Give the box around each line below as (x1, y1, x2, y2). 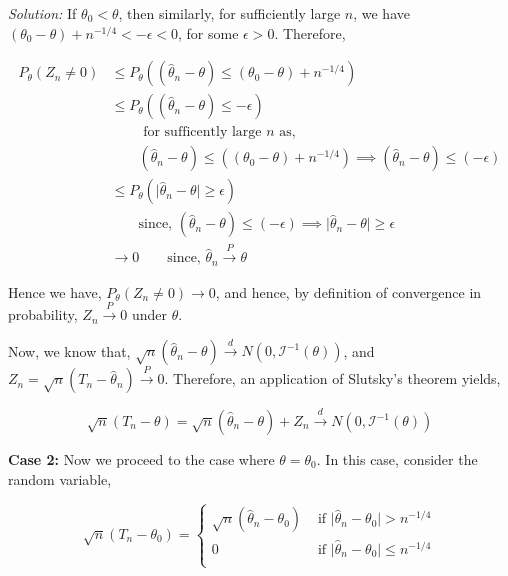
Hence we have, (8, 281, 102, 302)
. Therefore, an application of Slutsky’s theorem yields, (164, 368, 501, 389)
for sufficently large (143, 125, 262, 140)
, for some (178, 22, 239, 43)
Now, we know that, (8, 340, 131, 361)
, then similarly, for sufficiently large (118, 3, 341, 23)
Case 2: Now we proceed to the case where (8, 449, 275, 470)
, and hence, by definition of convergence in (215, 281, 482, 302)
